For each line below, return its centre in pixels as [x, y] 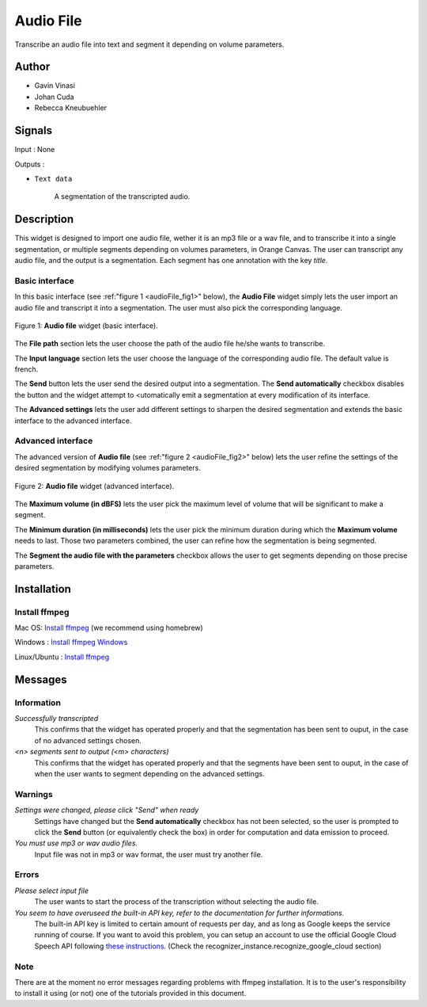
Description [44, 219]
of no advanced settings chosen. [88, 740]
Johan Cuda [54, 97]
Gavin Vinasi [55, 86]
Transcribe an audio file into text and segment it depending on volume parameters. [149, 44]
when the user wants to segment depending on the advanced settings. [149, 773]
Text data [53, 179]
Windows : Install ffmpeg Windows [71, 643]
